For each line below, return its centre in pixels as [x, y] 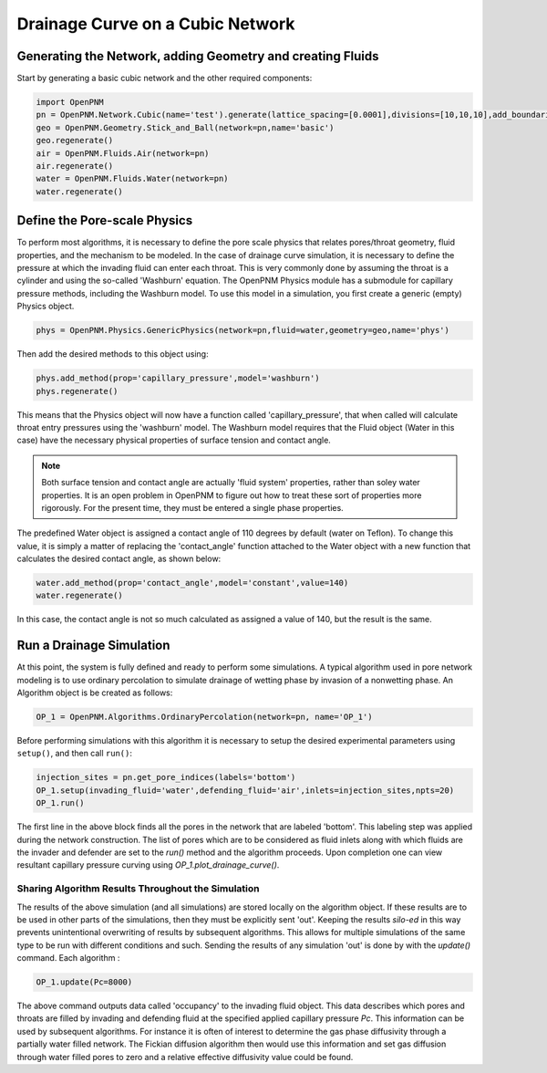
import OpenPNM [70, 102]
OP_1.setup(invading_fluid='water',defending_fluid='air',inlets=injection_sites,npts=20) [245, 790]
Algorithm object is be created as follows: [95, 693]
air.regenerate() [75, 166]
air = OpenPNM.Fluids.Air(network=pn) [123, 153]
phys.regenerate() [77, 391]
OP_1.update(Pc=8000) [84, 982]
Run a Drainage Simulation [93, 646]
